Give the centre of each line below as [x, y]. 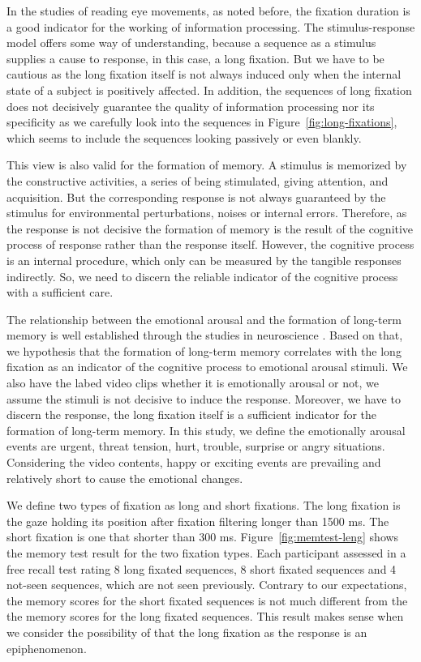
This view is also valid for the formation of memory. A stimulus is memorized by [207, 165]
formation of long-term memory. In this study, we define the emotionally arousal [206, 430]
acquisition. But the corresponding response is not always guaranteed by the [196, 196]
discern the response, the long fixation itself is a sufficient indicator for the [192, 414]
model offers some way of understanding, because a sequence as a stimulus [191, 43]
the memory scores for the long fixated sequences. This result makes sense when [205, 616]
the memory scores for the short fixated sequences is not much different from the [207, 600]
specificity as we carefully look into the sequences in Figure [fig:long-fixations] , [202, 122]
